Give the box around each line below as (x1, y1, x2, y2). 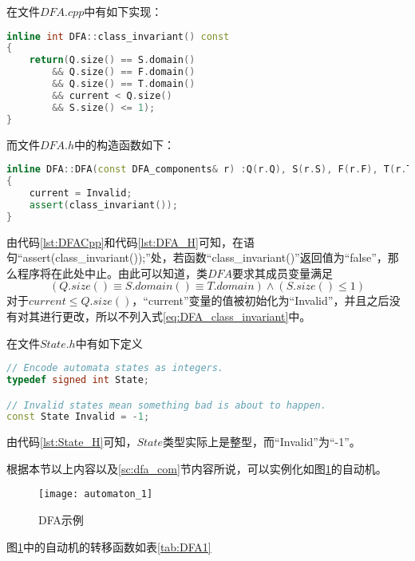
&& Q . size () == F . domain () (52, 66, 196, 78)
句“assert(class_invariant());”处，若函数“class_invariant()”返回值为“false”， (6, 249, 388, 266)
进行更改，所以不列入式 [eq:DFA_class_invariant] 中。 (39, 307, 311, 324)
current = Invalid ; (29, 187, 132, 199)
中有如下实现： (84, 3, 163, 19)
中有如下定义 (75, 334, 143, 351)
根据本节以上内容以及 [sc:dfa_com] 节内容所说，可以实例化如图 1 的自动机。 (6, 460, 387, 476)
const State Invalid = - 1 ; (6, 411, 150, 423)
